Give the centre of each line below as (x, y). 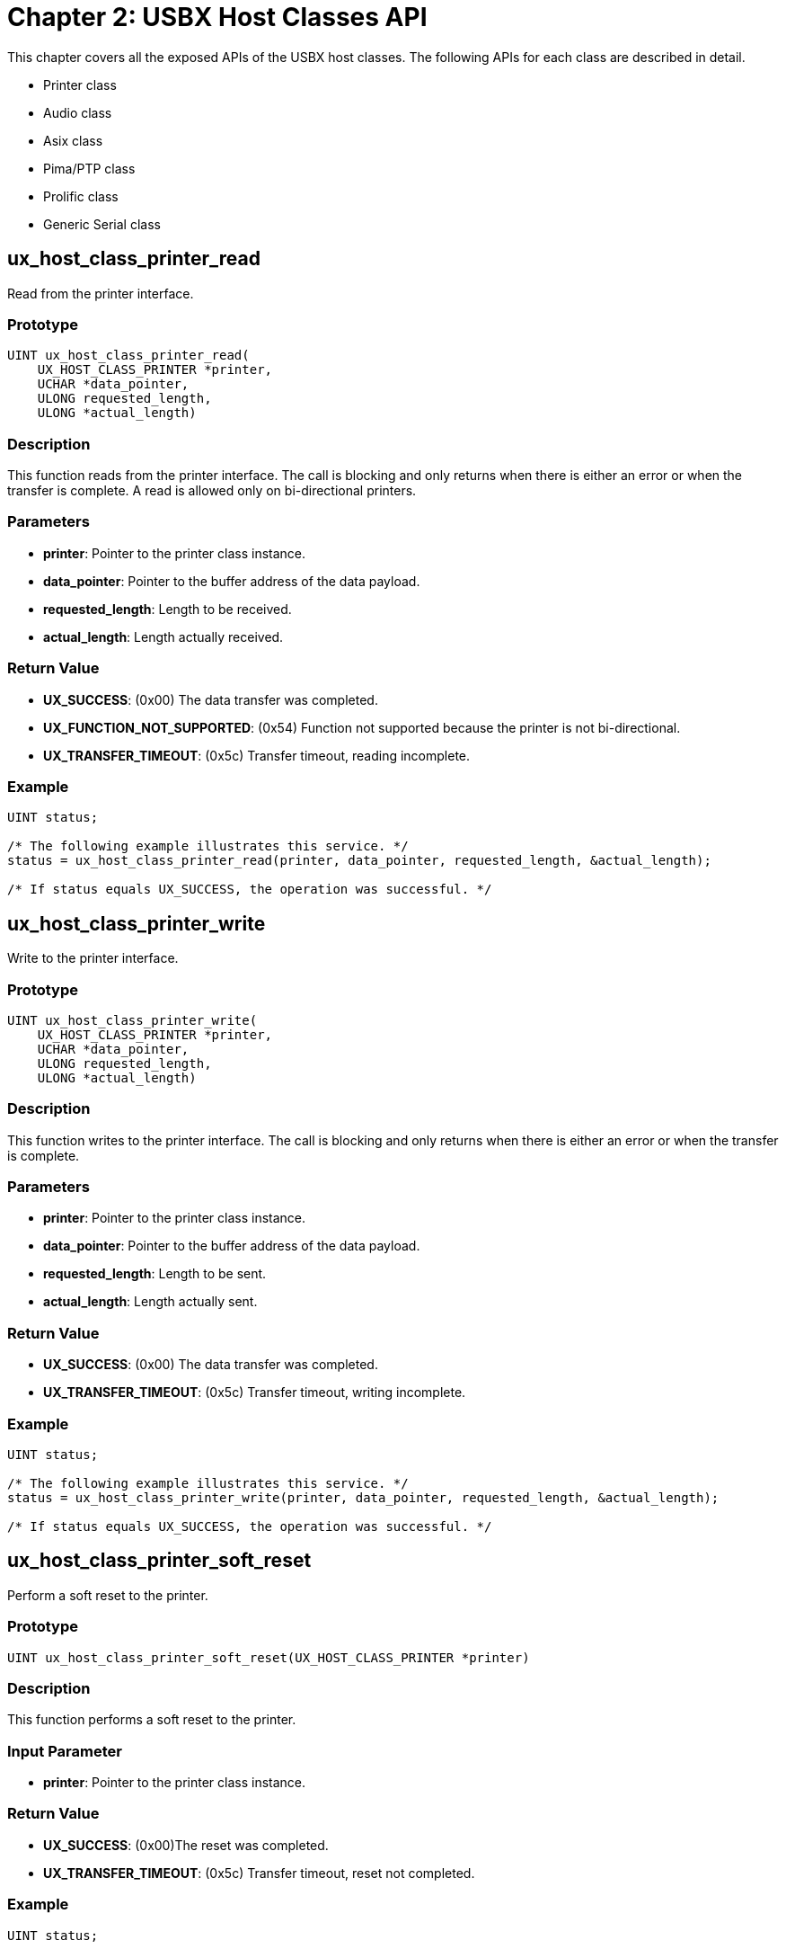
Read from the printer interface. (101, 293)
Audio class (78, 112)
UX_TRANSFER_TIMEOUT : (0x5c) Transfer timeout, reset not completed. (259, 1873)
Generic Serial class (102, 224)
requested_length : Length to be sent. (155, 1274)
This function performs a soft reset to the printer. (152, 1720)
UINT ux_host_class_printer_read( (128, 356)
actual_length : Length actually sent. (150, 1302)
